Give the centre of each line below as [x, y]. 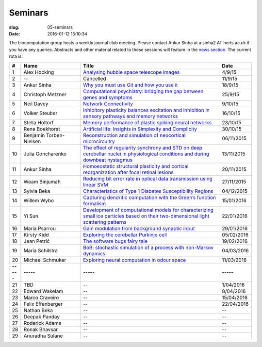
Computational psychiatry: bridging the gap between [143, 91]
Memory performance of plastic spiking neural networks [147, 122]
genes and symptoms [108, 97]
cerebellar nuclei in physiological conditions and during [146, 154]
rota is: [16, 56]
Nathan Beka [38, 310]
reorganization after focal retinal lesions [129, 172]
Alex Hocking [39, 72]
